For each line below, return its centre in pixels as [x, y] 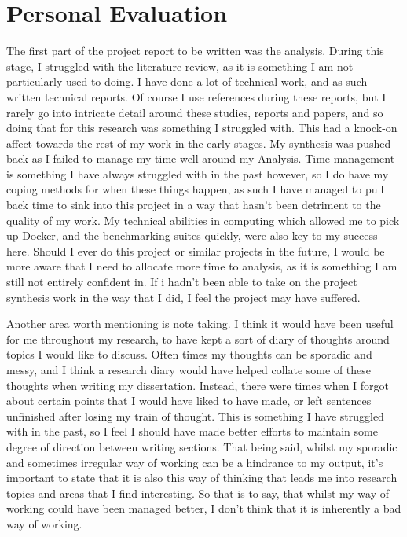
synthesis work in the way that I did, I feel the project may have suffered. [183, 297]
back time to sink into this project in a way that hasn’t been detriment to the [194, 205]
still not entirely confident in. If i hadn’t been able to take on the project [182, 282]
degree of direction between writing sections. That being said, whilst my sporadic [202, 446]
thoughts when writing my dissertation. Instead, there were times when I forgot [198, 385]
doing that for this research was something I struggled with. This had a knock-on [202, 128]
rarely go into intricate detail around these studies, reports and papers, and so [195, 112]
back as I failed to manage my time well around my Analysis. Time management [201, 158]
